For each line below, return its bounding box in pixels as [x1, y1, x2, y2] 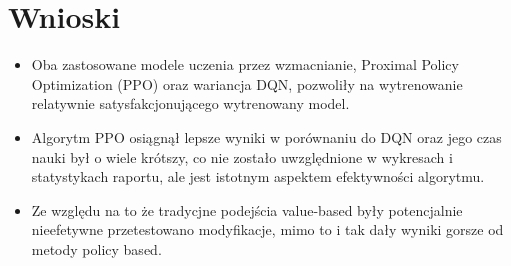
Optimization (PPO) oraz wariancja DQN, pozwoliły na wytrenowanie [31, 73, 463, 94]
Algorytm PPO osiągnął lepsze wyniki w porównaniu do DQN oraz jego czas [31, 126, 502, 147]
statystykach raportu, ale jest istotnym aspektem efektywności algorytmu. [31, 166, 485, 187]
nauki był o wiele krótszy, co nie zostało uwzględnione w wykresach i [31, 146, 453, 167]
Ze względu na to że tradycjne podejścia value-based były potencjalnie [31, 199, 463, 220]
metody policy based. [31, 238, 162, 259]
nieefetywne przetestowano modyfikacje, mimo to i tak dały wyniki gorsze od [31, 219, 504, 240]
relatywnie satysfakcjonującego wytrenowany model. [31, 93, 350, 114]
